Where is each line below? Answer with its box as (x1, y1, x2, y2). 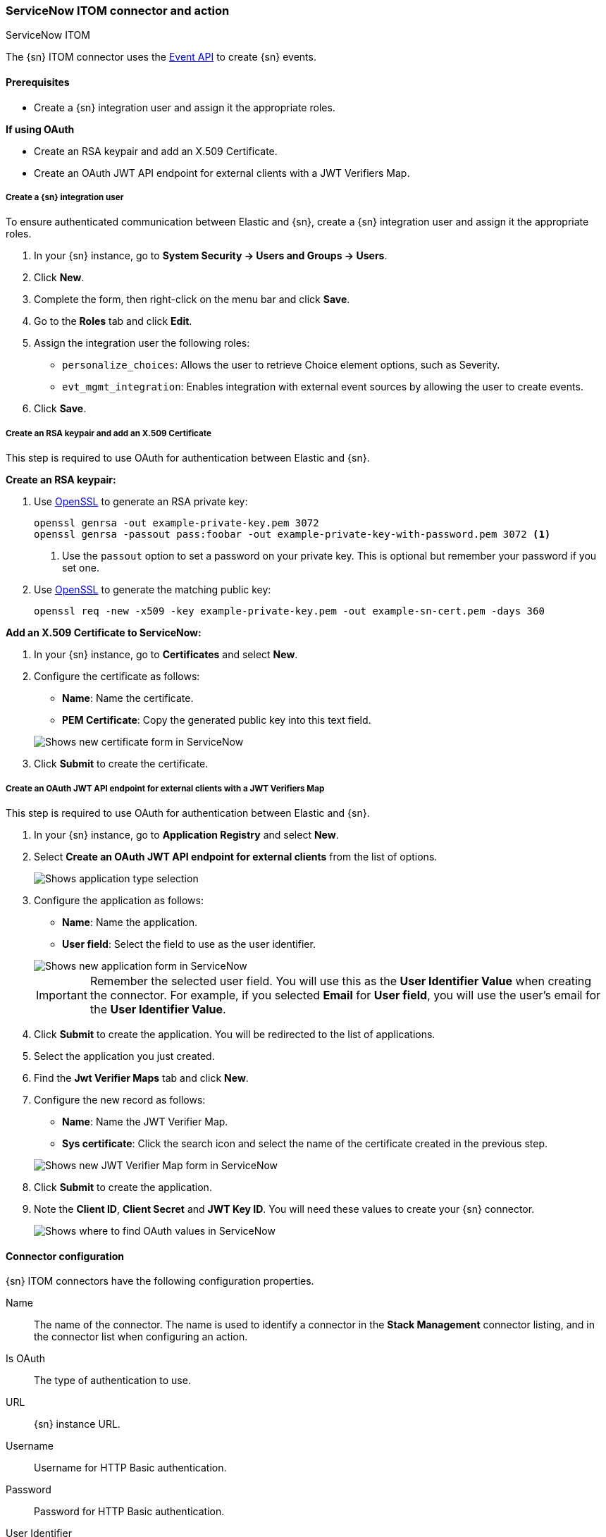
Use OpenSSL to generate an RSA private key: (34, 495, 248, 508)
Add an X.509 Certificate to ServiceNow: (6, 626, 202, 639)
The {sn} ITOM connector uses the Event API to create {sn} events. (6, 51, 316, 63)
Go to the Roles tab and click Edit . (34, 315, 192, 328)
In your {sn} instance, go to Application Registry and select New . (34, 828, 339, 841)
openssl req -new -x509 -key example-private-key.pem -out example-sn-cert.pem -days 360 (34, 605, 545, 617)
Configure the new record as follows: (34, 1093, 206, 1106)
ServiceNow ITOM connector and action (6, 4, 230, 18)
